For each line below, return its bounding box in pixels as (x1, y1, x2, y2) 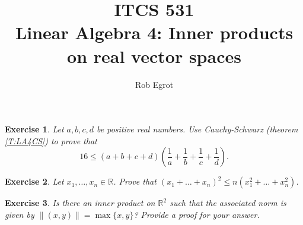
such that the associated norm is (170, 197, 286, 209)
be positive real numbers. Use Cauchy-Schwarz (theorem (97, 123, 298, 135)
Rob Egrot (135, 78, 174, 90)
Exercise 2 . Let (5, 175, 64, 188)
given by (5, 208, 34, 220)
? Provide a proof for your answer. (133, 208, 260, 220)
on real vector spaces (67, 43, 241, 68)
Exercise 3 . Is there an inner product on (5, 197, 155, 209)
